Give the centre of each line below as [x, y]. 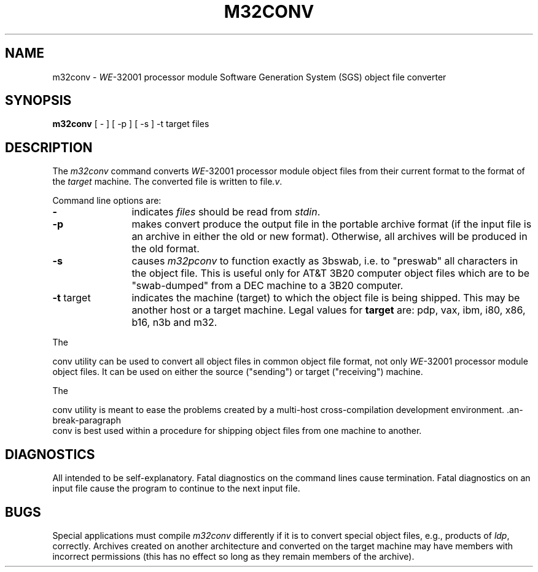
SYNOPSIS [38, 101]
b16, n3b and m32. [174, 323]
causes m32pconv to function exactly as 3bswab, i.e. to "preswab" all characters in [325, 261]
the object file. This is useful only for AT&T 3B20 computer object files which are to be [331, 273]
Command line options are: [107, 201]
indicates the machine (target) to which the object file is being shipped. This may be [326, 298]
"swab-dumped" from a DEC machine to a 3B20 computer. [267, 286]
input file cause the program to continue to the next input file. [176, 489]
